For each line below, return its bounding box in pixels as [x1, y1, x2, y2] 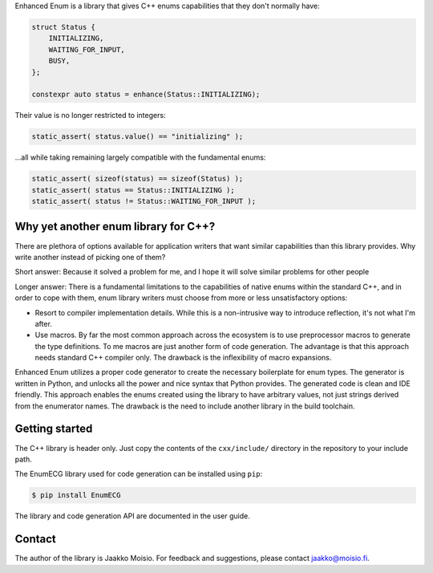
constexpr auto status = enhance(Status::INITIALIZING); [31, 90, 261, 100]
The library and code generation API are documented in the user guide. [14, 511, 250, 521]
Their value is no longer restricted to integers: [14, 111, 166, 120]
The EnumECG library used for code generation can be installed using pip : [14, 469, 263, 479]
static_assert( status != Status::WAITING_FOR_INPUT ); [31, 197, 257, 206]
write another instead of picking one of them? [14, 252, 166, 262]
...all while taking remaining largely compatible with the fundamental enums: [14, 152, 266, 162]
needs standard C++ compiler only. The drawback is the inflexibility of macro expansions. [34, 353, 332, 363]
